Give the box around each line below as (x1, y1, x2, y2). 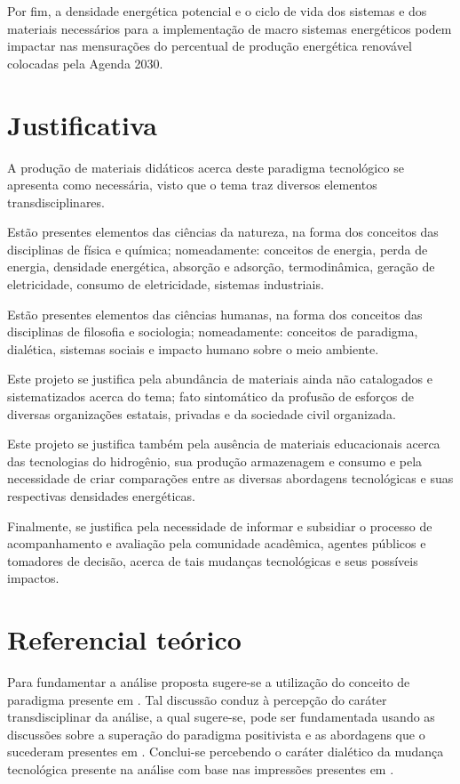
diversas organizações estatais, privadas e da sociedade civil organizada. (7, 404, 396, 423)
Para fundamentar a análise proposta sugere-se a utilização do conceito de (7, 673, 410, 691)
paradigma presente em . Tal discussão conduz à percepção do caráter (7, 690, 387, 708)
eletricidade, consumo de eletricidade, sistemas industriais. (7, 275, 324, 294)
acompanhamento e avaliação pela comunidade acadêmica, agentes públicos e (7, 534, 426, 553)
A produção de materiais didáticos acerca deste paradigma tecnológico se (7, 158, 404, 176)
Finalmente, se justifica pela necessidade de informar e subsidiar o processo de (7, 516, 432, 535)
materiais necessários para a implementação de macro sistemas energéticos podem (7, 19, 452, 37)
